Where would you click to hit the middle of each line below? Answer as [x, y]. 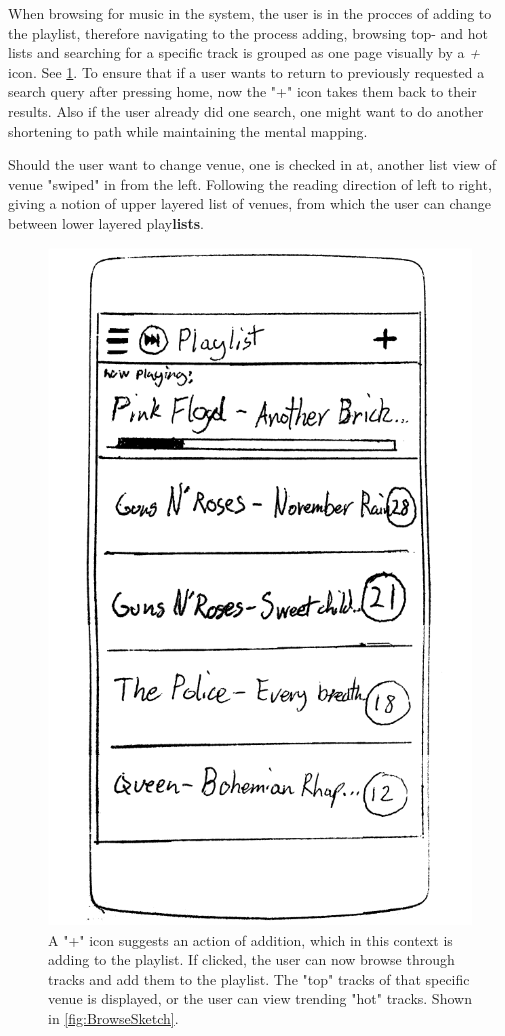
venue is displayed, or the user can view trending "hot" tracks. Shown [260, 998]
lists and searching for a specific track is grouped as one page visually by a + [244, 52]
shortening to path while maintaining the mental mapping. [188, 130]
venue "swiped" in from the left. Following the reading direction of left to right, [250, 183]
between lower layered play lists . [106, 222]
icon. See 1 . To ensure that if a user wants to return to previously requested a [246, 71]
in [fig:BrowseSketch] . [113, 1017]
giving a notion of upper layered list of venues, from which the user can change [249, 203]
